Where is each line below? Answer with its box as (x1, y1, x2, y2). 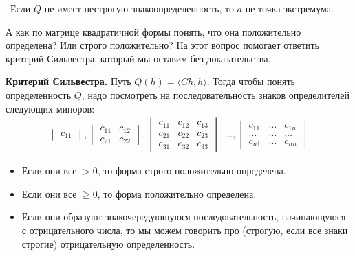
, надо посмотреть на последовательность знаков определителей (81, 87, 350, 102)
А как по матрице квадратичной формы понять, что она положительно (6, 24, 301, 38)
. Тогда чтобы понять (206, 74, 296, 89)
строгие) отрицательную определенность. (21, 236, 195, 251)
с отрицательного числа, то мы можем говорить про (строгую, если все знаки (21, 222, 348, 237)
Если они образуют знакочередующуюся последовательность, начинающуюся (21, 209, 346, 224)
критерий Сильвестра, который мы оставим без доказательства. (6, 51, 271, 65)
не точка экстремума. (245, 1, 334, 15)
